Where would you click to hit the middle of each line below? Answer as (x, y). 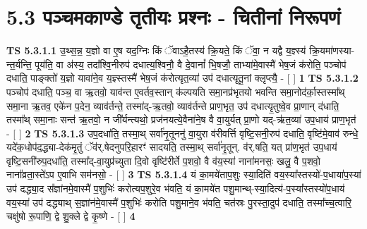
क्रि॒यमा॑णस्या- (332, 50)
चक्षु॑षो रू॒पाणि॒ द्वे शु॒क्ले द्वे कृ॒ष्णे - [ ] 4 (71, 216)
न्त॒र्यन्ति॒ (19, 64)
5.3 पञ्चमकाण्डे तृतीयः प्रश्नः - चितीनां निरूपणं (174, 17)
